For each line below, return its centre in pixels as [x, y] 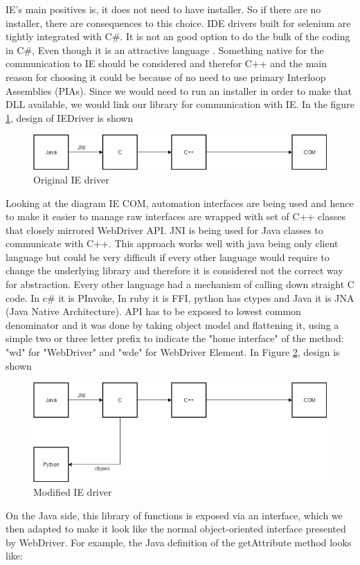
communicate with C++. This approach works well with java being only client [172, 243]
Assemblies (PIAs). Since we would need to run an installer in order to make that [179, 90]
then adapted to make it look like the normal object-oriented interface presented [176, 529]
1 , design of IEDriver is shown [70, 117]
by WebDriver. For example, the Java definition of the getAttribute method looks [179, 542]
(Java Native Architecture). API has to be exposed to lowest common [153, 311]
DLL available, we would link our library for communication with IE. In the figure [180, 104]
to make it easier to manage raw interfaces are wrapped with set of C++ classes [175, 216]
